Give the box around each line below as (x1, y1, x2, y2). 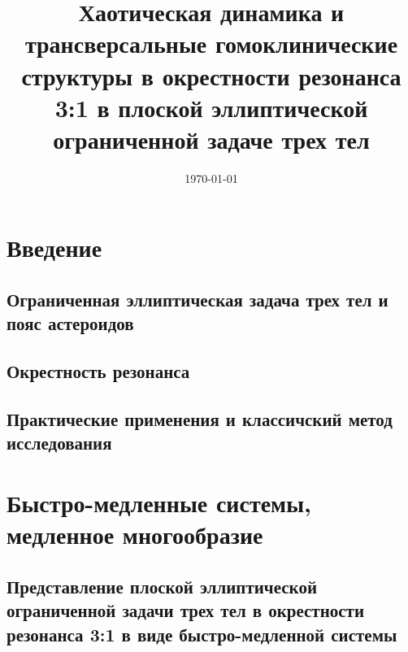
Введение (7, 231, 102, 264)
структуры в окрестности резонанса (21, 59, 401, 92)
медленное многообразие (7, 518, 263, 551)
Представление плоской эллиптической (7, 573, 318, 598)
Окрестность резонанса (7, 359, 190, 384)
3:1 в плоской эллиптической (54, 90, 368, 124)
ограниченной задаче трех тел (53, 122, 370, 155)
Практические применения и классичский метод (7, 406, 393, 431)
